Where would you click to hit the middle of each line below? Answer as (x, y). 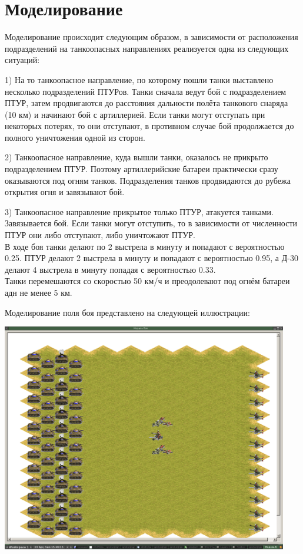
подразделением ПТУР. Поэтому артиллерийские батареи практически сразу (141, 169)
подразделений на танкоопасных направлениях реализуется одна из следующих (147, 48)
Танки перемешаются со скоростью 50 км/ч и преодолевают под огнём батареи (147, 281)
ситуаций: (22, 60)
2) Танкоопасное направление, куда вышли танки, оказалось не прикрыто (136, 157)
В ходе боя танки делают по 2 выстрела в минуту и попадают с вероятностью (145, 246)
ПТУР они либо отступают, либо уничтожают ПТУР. (100, 235)
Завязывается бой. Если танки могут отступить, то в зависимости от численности (151, 223)
